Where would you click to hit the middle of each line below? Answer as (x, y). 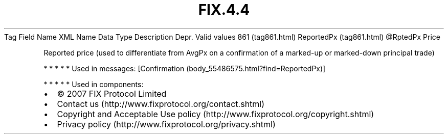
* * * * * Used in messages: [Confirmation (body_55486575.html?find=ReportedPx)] (185, 68)
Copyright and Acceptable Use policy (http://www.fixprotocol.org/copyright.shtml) (216, 114)
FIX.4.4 (224, 10)
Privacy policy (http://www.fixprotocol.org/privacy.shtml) (166, 124)
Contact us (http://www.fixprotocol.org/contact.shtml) (161, 104)
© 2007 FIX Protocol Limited (112, 93)
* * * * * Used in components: (94, 84)
